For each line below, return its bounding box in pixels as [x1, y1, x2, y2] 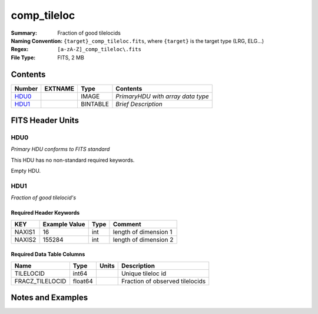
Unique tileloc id [121, 269, 167, 278]
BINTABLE [80, 100, 109, 108]
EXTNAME [44, 84, 75, 92]
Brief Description [115, 100, 163, 108]
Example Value [42, 220, 85, 228]
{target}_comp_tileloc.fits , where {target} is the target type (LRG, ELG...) [64, 37, 264, 44]
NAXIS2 [14, 235, 37, 243]
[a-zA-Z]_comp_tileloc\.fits [57, 46, 141, 53]
